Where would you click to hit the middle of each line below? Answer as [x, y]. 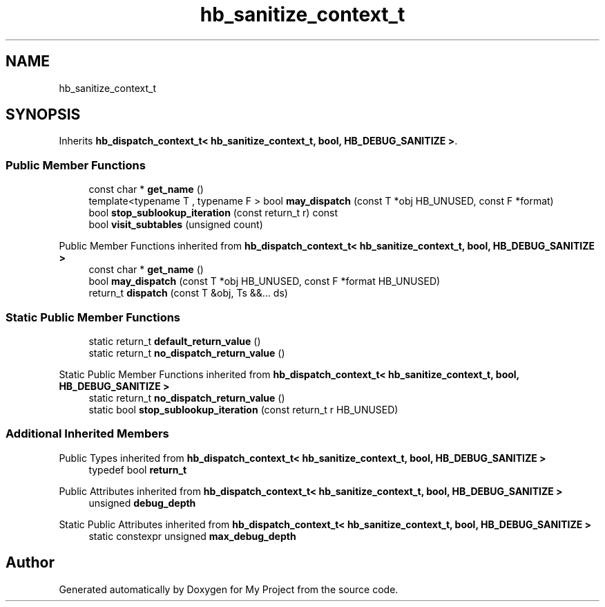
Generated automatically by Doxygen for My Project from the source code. [229, 589]
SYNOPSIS [43, 115]
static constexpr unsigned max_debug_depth [192, 536]
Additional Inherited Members [87, 434]
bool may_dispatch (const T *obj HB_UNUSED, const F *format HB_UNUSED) [265, 281]
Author [30, 563]
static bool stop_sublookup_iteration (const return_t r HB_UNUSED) [243, 409]
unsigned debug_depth [142, 503]
